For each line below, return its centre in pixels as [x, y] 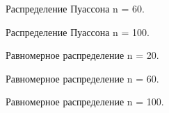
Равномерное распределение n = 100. [85, 102]
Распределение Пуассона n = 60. [75, 8]
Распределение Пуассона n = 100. [78, 32]
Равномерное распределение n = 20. [82, 55]
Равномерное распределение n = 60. [82, 78]
